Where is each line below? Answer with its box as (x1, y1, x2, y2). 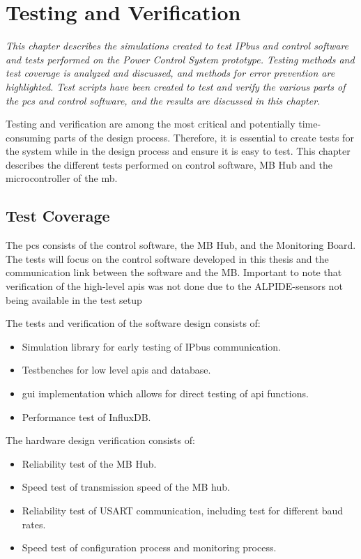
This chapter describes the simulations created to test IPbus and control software (6, 38, 349, 53)
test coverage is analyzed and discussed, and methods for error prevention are (6, 66, 335, 80)
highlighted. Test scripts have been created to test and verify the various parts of (6, 79, 346, 93)
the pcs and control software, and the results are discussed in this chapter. (6, 93, 321, 107)
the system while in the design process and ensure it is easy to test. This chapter (6, 144, 351, 158)
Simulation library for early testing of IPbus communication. (22, 339, 281, 353)
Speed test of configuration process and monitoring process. (22, 540, 277, 555)
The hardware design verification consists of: (6, 433, 195, 447)
